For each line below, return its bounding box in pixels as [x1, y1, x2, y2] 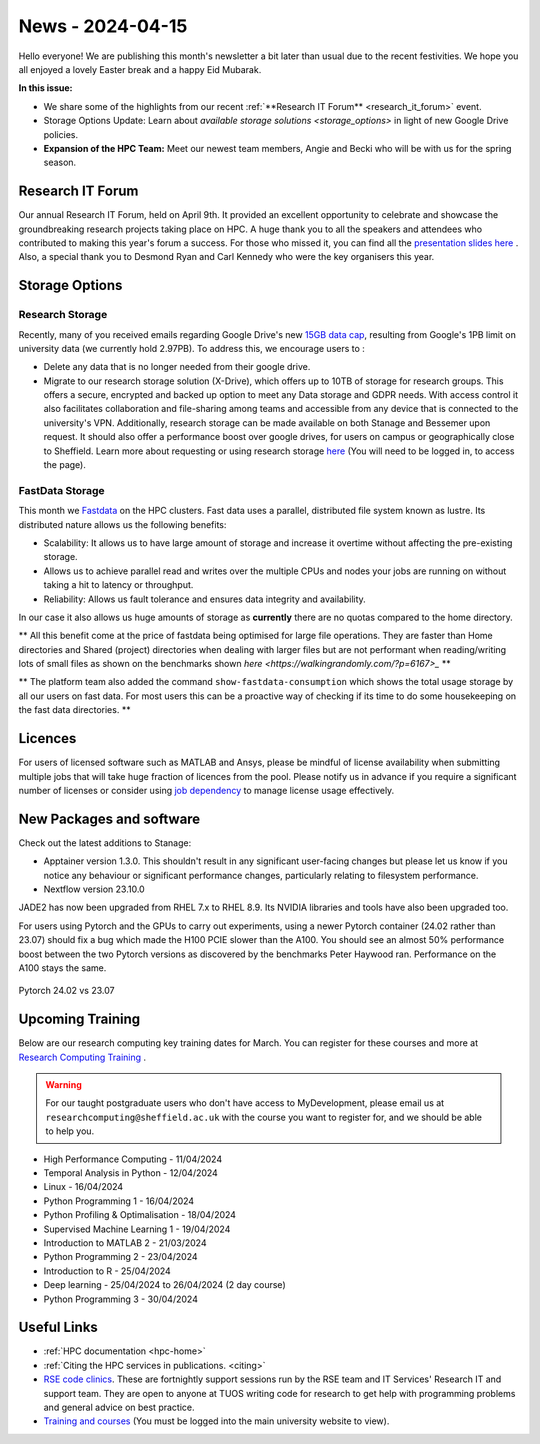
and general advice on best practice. [43, 1401, 195, 1413]
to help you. [45, 1125, 95, 1137]
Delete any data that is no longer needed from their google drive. [43, 361, 311, 373]
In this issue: [18, 82, 73, 94]
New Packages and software [18, 810, 201, 827]
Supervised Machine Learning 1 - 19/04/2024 [43, 1223, 231, 1235]
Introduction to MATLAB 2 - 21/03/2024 [43, 1236, 207, 1249]
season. [43, 156, 77, 169]
